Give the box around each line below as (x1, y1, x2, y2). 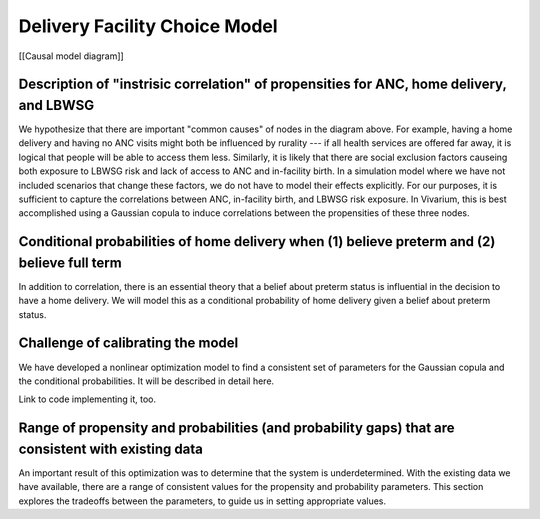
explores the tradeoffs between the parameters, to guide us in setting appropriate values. (18, 495, 387, 507)
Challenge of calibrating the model (18, 335, 239, 352)
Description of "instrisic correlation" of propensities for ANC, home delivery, (18, 76, 507, 93)
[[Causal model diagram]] (18, 50, 124, 62)
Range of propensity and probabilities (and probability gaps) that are (18, 420, 455, 437)
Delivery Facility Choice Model (18, 15, 279, 37)
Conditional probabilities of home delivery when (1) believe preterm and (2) (18, 233, 496, 250)
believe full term (18, 254, 122, 271)
